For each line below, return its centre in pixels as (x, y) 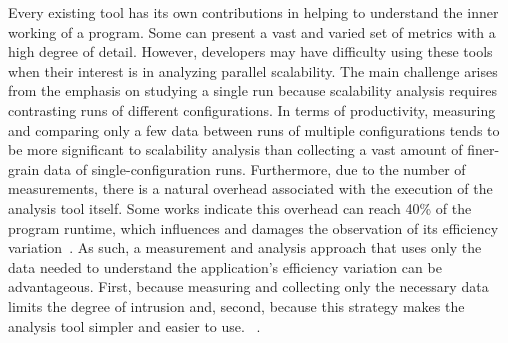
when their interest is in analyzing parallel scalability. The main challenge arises (253, 70)
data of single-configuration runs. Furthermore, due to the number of (254, 168)
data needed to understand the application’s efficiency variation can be (225, 266)
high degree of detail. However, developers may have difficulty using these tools (250, 51)
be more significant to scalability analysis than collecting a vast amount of (235, 149)
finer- (483, 149)
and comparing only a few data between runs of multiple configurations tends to (254, 129)
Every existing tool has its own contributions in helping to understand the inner (253, 12)
